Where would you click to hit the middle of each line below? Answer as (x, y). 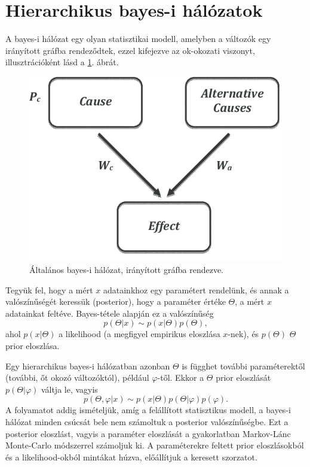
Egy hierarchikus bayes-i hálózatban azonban (88, 366)
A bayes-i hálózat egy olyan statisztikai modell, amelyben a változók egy (138, 39)
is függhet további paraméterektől (243, 366)
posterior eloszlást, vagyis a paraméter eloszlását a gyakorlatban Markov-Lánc (148, 433)
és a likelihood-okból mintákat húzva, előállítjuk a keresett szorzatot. (131, 457)
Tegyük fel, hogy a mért (49, 289)
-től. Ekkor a (181, 377)
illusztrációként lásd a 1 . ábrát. (62, 62)
